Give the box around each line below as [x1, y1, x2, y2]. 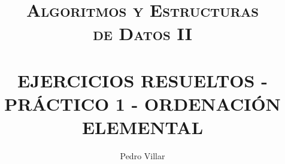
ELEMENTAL [81, 115, 204, 139]
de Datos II [93, 21, 192, 45]
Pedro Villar [120, 150, 165, 162]
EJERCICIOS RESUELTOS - [17, 68, 268, 92]
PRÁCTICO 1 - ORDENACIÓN [4, 91, 281, 116]
